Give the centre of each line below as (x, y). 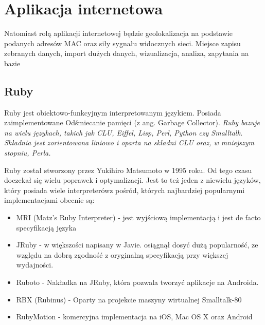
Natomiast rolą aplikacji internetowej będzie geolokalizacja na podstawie (118, 33)
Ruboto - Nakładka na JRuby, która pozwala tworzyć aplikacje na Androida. (137, 282)
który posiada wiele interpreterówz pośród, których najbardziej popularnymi (125, 190)
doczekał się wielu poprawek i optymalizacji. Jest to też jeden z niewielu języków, (132, 180)
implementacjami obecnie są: (49, 200)
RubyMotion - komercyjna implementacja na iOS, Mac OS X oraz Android (134, 317)
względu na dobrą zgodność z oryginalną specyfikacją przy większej (122, 254)
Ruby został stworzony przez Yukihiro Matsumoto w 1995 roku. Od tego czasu (128, 170)
